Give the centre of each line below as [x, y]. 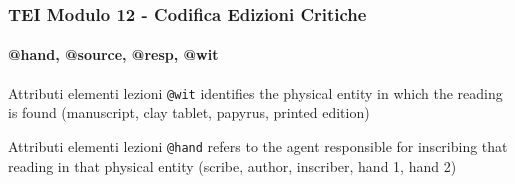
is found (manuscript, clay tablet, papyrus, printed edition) [189, 112]
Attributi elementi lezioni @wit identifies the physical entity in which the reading [255, 92]
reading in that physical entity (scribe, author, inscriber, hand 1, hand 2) [232, 165]
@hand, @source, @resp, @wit [113, 54]
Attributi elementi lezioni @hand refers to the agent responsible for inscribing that [258, 145]
